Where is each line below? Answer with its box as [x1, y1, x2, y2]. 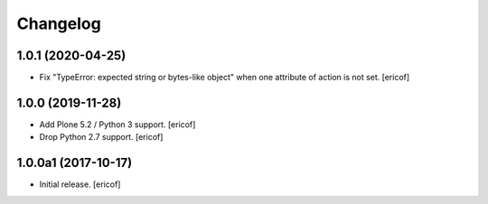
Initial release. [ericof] [39, 179, 121, 190]
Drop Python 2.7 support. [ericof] [39, 132, 164, 143]
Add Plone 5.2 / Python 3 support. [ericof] [39, 118, 196, 130]
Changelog [16, 14, 101, 33]
